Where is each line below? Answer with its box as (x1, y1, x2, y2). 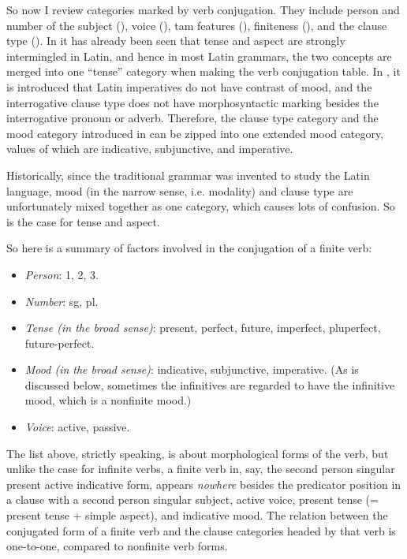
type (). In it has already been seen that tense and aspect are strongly (6, 32, 345, 49)
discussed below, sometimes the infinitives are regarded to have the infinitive (24, 376, 395, 393)
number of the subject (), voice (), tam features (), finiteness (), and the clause (6, 17, 387, 33)
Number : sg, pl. (24, 293, 99, 309)
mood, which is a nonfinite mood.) (24, 392, 192, 408)
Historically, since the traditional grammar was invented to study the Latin (6, 166, 370, 183)
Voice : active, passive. (24, 419, 130, 435)
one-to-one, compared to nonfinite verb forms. (6, 538, 228, 554)
